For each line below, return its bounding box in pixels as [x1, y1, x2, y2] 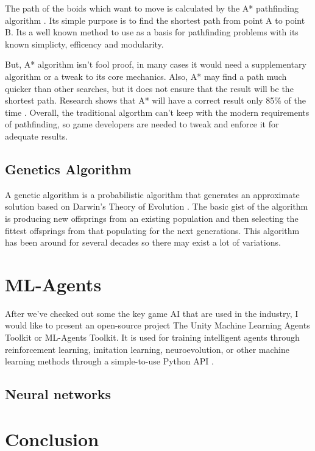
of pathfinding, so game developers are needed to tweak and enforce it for [5, 118, 279, 130]
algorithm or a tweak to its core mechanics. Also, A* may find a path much [5, 69, 287, 82]
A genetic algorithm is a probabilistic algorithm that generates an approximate [5, 188, 300, 201]
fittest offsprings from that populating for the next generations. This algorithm [5, 224, 300, 236]
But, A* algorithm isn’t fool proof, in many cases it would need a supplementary [5, 58, 306, 71]
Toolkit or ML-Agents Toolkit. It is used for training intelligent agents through [5, 331, 300, 344]
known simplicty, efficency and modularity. [5, 37, 164, 50]
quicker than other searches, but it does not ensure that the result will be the [5, 82, 294, 94]
